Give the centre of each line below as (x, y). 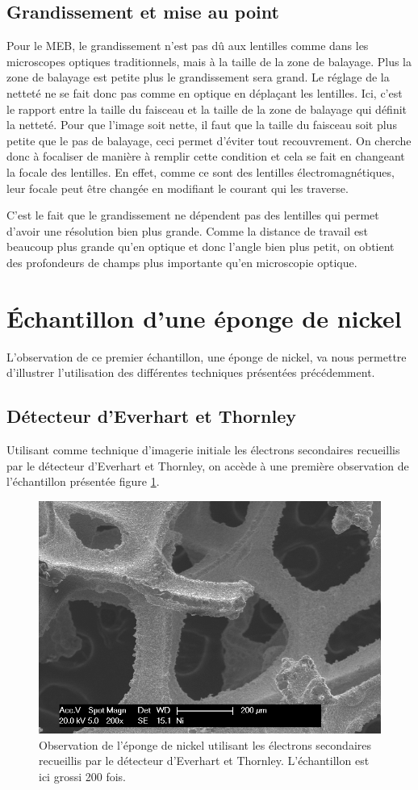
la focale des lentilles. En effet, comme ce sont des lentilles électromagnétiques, (201, 171)
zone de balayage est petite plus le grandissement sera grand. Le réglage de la (198, 77)
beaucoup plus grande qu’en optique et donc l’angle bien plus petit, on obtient (201, 247)
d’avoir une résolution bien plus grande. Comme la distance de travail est (188, 230)
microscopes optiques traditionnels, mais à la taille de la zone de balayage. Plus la (209, 61)
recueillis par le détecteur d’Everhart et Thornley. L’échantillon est (204, 761)
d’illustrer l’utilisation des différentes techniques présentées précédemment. (191, 372)
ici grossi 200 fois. (82, 776)
